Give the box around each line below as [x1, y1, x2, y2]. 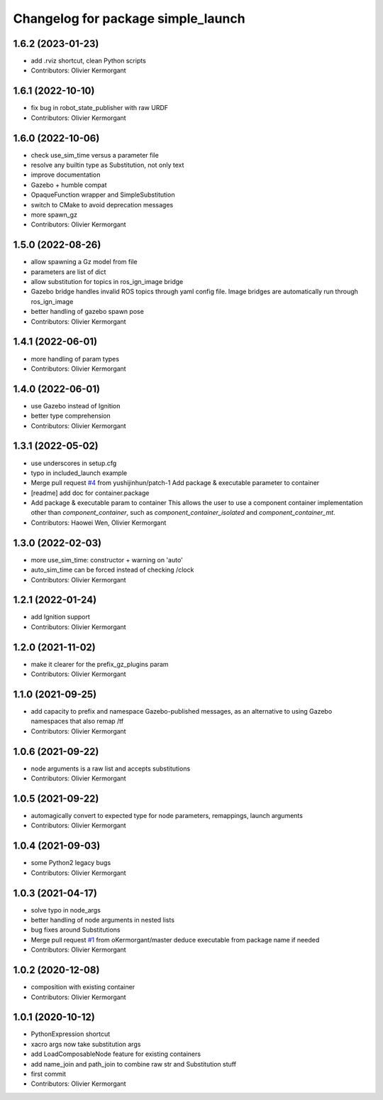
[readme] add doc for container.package [30, 489, 150, 497]
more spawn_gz [30, 210, 78, 219]
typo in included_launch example [30, 469, 128, 477]
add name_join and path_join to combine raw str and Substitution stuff [30, 1060, 237, 1068]
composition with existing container [30, 983, 135, 991]
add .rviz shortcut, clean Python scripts [30, 57, 147, 65]
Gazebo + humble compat [30, 180, 107, 189]
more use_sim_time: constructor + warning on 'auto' [30, 555, 184, 564]
